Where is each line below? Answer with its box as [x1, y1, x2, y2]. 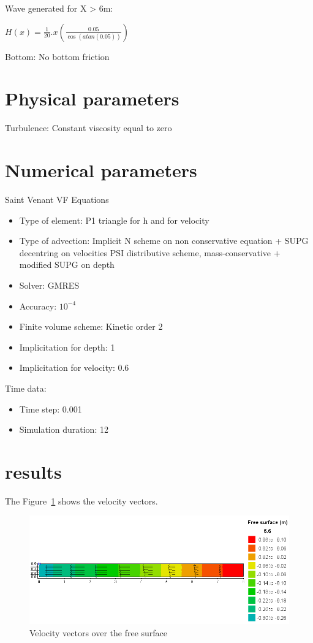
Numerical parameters [5, 158, 197, 183]
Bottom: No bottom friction [5, 50, 110, 63]
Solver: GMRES [19, 279, 80, 291]
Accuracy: [19, 299, 57, 312]
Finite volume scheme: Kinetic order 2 [19, 320, 163, 333]
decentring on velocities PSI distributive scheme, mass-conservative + [19, 246, 281, 259]
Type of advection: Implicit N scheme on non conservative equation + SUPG [19, 234, 309, 247]
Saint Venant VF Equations [5, 193, 109, 206]
